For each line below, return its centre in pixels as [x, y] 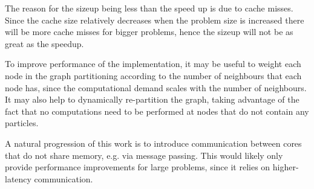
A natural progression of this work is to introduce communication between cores [153, 143]
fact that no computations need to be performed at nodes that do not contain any [157, 111]
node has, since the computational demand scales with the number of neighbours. [156, 87]
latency [18, 178]
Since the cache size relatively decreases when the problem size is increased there [155, 20]
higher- [286, 167]
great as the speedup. [44, 43]
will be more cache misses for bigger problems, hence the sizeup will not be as [149, 32]
